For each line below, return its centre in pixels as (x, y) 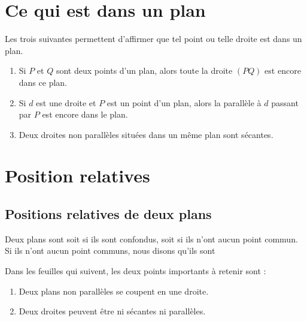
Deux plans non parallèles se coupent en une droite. (114, 291)
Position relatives (77, 175)
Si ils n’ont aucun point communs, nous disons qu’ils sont (110, 250)
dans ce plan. (43, 82)
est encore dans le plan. (85, 114)
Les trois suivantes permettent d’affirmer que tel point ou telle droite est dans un (153, 39)
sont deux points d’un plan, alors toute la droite (144, 70)
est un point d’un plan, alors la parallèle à (184, 102)
